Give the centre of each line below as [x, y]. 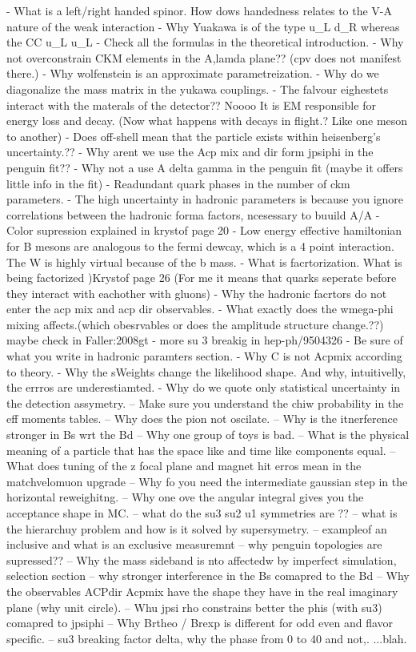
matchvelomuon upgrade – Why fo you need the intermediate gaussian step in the [207, 481]
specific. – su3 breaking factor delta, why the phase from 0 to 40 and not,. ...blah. [207, 638]
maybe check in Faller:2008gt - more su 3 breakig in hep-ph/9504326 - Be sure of [205, 340]
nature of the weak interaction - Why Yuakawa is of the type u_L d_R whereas [203, 26]
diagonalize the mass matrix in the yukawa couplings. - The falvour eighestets [198, 89]
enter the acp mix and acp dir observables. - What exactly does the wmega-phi [200, 309]
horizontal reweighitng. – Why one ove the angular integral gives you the [185, 497]
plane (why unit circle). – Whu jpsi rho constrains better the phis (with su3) [194, 607]
